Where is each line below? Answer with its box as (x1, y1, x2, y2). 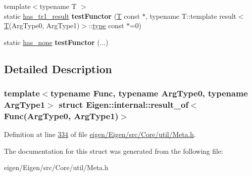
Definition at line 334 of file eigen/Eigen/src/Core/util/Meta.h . (4, 129, 196, 139)
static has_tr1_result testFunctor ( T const (4, 10, 140, 21)
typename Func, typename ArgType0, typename (50, 87, 248, 99)
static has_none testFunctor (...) (4, 37, 108, 47)
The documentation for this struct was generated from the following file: (4, 145, 223, 156)
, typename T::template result (146, 10, 237, 21)
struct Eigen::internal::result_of (58, 98, 189, 110)
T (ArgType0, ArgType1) (4, 20, 80, 31)
